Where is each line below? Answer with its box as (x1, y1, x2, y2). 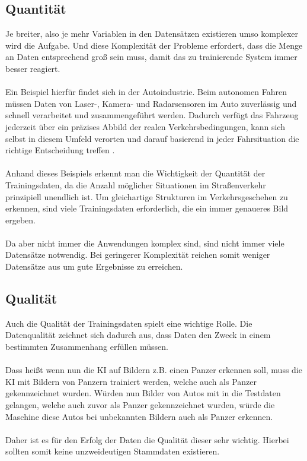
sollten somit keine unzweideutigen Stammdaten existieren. (5, 445, 220, 457)
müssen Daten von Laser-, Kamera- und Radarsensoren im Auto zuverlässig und (5, 97, 297, 109)
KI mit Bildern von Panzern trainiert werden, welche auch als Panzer (5, 375, 257, 387)
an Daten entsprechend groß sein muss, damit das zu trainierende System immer (5, 50, 298, 63)
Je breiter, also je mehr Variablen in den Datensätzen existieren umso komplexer (5, 27, 299, 40)
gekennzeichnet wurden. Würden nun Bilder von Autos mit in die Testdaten (5, 387, 281, 399)
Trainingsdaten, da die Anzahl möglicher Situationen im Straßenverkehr (5, 178, 266, 191)
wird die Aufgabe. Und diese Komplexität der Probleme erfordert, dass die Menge (5, 39, 303, 51)
